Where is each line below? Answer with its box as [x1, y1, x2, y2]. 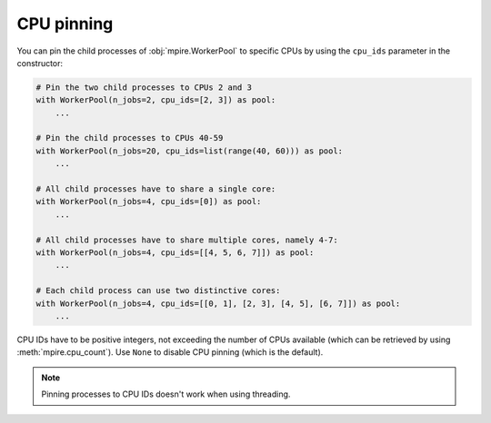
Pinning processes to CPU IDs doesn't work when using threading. [41, 389, 291, 399]
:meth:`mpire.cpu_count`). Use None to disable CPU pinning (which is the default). [16, 347, 324, 358]
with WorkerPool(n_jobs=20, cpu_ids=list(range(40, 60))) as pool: [35, 145, 344, 156]
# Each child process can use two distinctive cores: [35, 286, 281, 296]
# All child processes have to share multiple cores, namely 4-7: [35, 234, 338, 245]
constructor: [16, 57, 64, 68]
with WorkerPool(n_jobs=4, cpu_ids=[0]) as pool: [35, 196, 262, 207]
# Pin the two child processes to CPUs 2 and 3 [35, 82, 252, 93]
